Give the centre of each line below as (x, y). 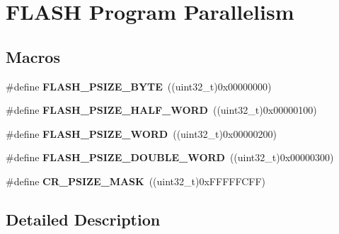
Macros (33, 56)
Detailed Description (83, 219)
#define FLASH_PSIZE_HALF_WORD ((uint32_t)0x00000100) (161, 110)
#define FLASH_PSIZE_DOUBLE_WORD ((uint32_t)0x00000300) (170, 157)
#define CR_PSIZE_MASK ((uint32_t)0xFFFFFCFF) (136, 181)
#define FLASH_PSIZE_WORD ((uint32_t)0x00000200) (141, 133)
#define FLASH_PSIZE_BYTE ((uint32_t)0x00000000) (139, 86)
